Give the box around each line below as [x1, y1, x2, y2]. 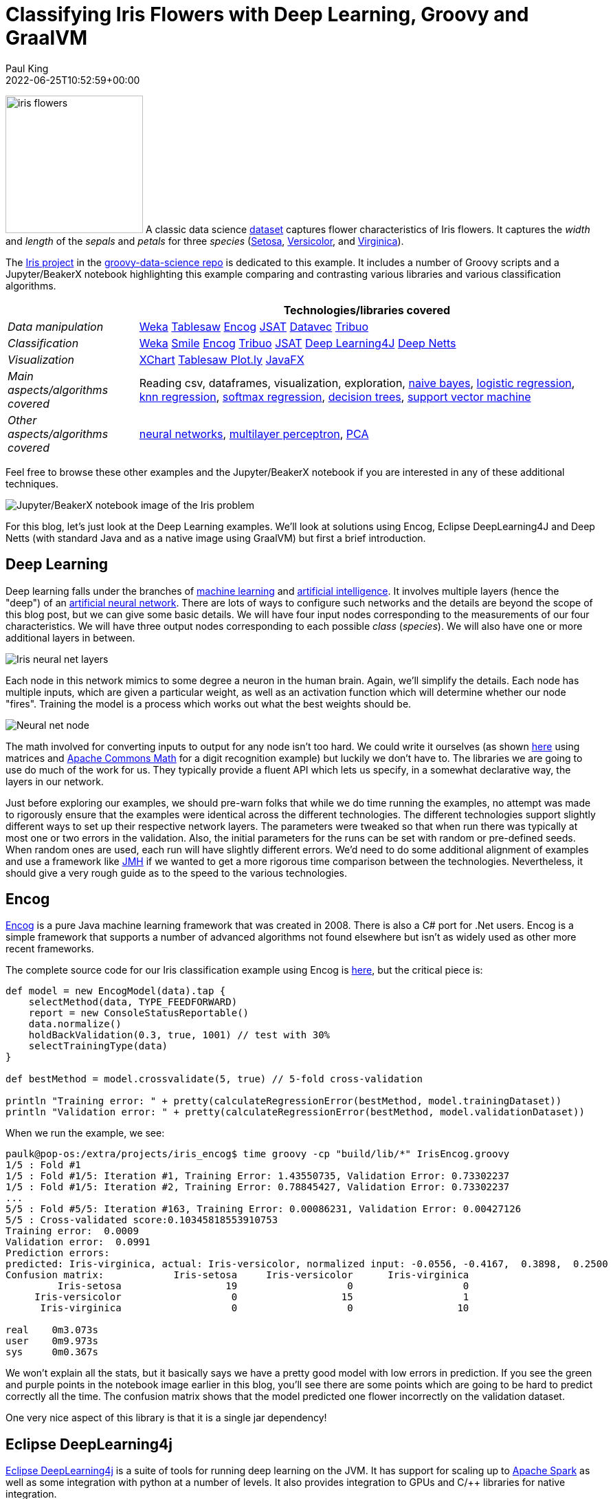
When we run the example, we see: [5, 1127, 165, 1139]
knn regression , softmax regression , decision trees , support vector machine [139, 389, 531, 404]
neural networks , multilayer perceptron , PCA [139, 426, 369, 441]
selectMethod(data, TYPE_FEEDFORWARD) [28, 996, 238, 1008]
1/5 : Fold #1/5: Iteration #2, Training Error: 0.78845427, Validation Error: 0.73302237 [5, 1181, 510, 1193]
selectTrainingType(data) [28, 1040, 168, 1052]
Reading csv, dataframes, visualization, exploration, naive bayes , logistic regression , [139, 375, 575, 390]
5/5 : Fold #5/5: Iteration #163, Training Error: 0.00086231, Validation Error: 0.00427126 [5, 1203, 522, 1215]
